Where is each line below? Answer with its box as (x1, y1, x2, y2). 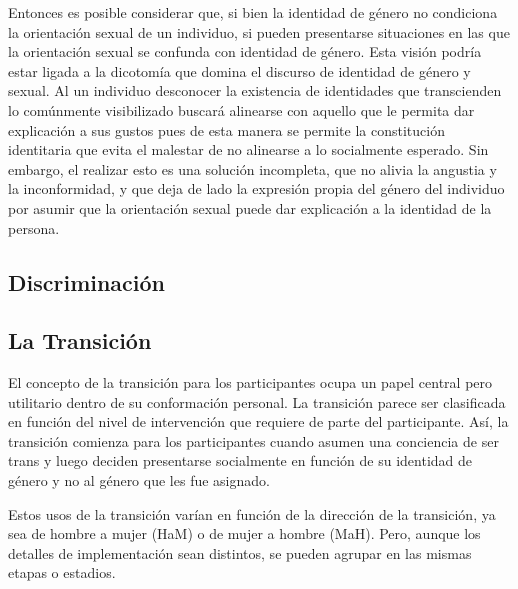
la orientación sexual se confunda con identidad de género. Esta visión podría (8, 41, 482, 62)
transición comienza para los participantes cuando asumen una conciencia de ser (8, 430, 499, 451)
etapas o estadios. (8, 562, 116, 583)
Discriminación (8, 266, 166, 297)
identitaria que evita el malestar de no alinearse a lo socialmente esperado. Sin (8, 139, 489, 160)
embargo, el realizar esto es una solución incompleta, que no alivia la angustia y (8, 158, 497, 179)
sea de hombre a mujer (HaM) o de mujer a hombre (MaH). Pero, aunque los (8, 523, 481, 544)
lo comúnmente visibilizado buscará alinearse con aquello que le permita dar (8, 99, 475, 120)
